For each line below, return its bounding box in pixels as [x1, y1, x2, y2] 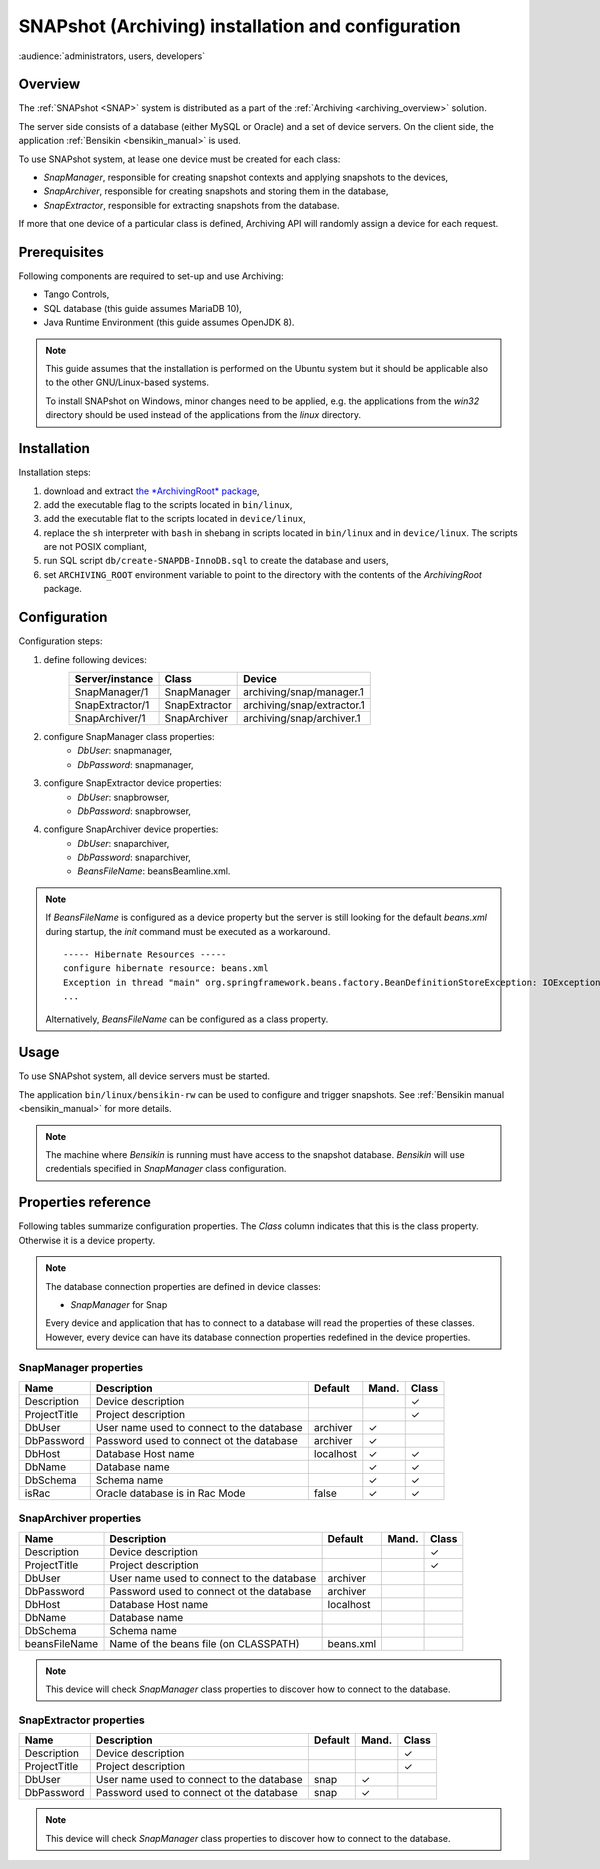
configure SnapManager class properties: [43, 730, 215, 742]
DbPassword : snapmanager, [77, 758, 194, 770]
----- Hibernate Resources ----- [63, 949, 227, 960]
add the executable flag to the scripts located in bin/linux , [43, 498, 293, 510]
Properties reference [18, 1194, 152, 1211]
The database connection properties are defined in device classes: [45, 1280, 322, 1292]
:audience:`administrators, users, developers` [18, 50, 205, 62]
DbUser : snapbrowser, [77, 791, 170, 803]
